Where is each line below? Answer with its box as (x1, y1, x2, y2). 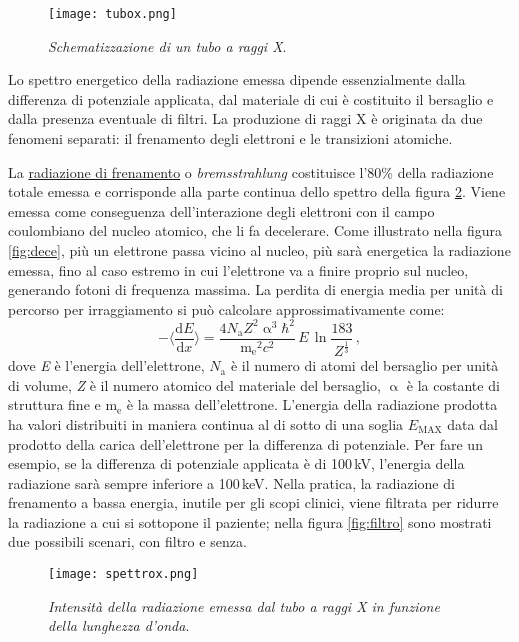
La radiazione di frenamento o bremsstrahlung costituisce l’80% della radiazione (8, 161, 494, 182)
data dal (447, 413, 498, 434)
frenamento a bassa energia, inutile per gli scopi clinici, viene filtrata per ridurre (8, 492, 499, 513)
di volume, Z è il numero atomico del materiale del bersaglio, (8, 374, 381, 395)
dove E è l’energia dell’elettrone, (8, 355, 205, 376)
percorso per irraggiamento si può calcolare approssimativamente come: (8, 298, 445, 319)
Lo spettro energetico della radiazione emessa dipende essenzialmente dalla (8, 69, 466, 90)
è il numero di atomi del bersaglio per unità (230, 355, 499, 376)
